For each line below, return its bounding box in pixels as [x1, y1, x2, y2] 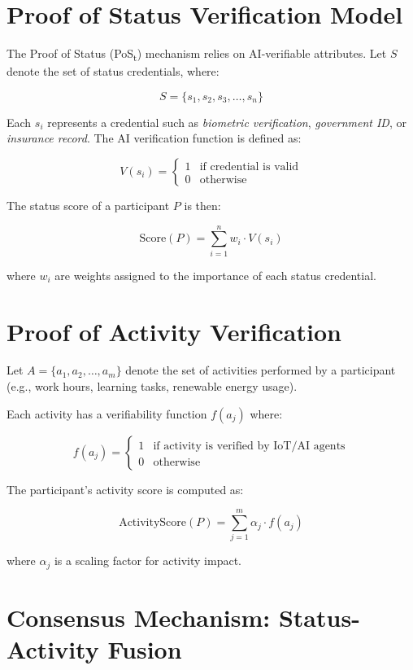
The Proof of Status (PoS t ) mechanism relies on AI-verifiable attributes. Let [7, 45, 387, 63]
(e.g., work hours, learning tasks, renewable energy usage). [7, 378, 298, 395]
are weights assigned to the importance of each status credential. [54, 266, 376, 283]
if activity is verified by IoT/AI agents [153, 440, 346, 452]
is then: [184, 197, 221, 214]
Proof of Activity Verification [7, 314, 341, 348]
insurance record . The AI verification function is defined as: [7, 129, 302, 147]
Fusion [107, 633, 182, 666]
